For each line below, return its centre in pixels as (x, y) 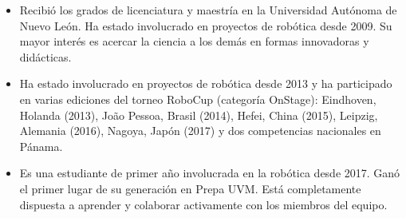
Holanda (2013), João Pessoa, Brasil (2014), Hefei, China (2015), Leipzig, (199, 115)
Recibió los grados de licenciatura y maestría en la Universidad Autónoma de (208, 10)
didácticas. (45, 56)
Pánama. (41, 146)
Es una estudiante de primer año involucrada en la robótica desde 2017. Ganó (210, 173)
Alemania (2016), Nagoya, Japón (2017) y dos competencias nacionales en (200, 131)
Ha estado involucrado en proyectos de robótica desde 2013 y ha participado (206, 83)
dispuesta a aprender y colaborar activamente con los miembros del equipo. (203, 204)
